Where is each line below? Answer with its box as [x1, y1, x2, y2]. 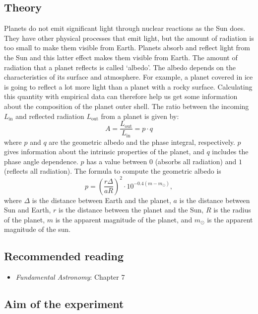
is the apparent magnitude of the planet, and [55, 214, 193, 224]
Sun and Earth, [4, 205, 51, 215]
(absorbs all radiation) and [155, 156, 237, 166]
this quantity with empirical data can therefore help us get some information [4, 91, 238, 102]
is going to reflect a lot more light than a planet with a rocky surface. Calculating [4, 81, 253, 92]
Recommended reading [4, 248, 124, 264]
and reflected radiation [15, 110, 84, 121]
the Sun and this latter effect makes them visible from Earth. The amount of [4, 52, 238, 62]
